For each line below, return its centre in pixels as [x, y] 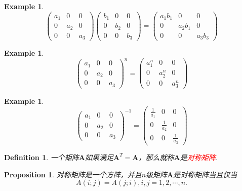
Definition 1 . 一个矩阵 [42, 157]
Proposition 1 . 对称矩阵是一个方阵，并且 [73, 174]
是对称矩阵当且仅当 [205, 174]
